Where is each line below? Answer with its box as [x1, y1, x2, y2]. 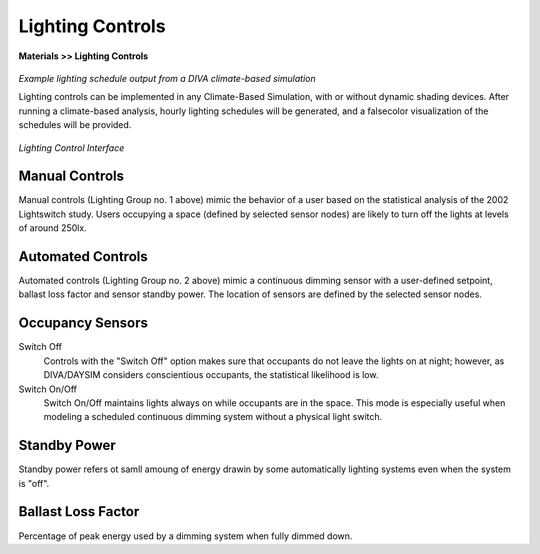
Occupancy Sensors [18, 315, 149, 332]
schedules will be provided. [18, 119, 132, 131]
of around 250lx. [18, 222, 87, 234]
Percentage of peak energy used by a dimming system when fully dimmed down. [18, 530, 353, 542]
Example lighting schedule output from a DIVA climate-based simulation [18, 72, 316, 84]
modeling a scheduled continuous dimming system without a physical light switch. [43, 411, 383, 423]
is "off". [18, 477, 50, 489]
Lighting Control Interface [18, 141, 125, 154]
